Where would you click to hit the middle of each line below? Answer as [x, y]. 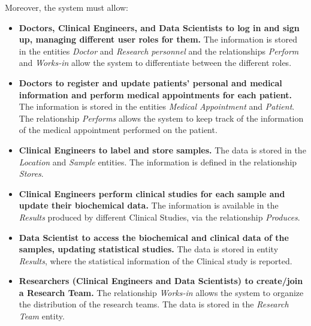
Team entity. [42, 316]
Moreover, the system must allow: [67, 7]
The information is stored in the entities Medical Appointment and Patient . [157, 106]
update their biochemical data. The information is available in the [149, 205]
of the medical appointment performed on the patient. [118, 130]
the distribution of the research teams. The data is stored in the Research [154, 304]
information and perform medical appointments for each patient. [155, 94]
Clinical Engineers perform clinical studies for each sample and [152, 193]
